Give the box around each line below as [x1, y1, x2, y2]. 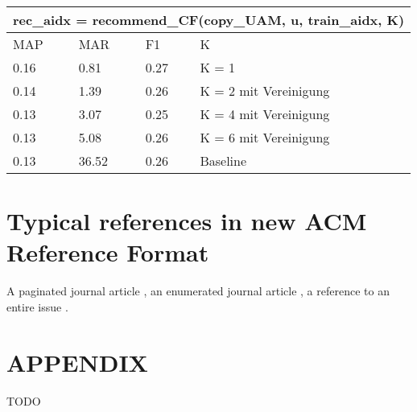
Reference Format [6, 236, 209, 269]
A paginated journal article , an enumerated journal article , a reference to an [6, 282, 390, 299]
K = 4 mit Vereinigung [200, 105, 330, 123]
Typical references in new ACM [6, 204, 367, 237]
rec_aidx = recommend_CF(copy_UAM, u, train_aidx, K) [13, 10, 405, 29]
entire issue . [6, 298, 68, 315]
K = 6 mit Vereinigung [200, 128, 330, 146]
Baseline [200, 151, 247, 170]
